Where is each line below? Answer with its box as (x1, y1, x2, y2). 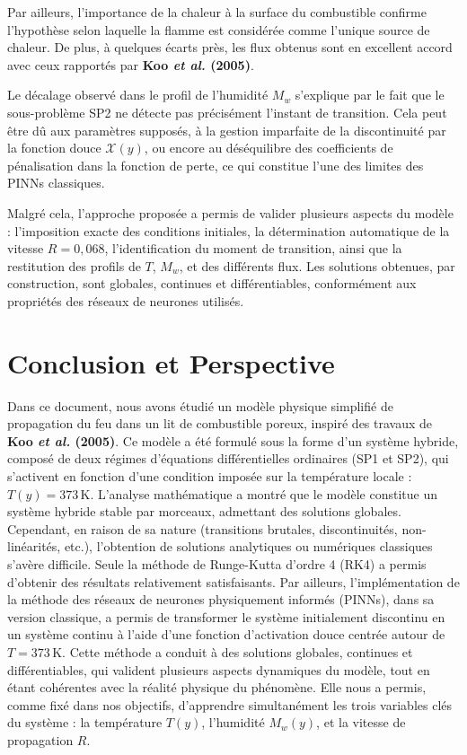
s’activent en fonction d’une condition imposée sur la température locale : (7, 467, 412, 485)
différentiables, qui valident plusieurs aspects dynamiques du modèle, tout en (7, 660, 430, 679)
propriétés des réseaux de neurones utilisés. (7, 291, 244, 310)
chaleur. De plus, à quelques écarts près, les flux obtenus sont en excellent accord (7, 38, 453, 57)
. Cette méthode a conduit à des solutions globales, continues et (62, 642, 413, 661)
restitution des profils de (7, 256, 141, 275)
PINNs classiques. (7, 173, 105, 192)
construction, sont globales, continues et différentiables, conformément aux (7, 274, 417, 293)
